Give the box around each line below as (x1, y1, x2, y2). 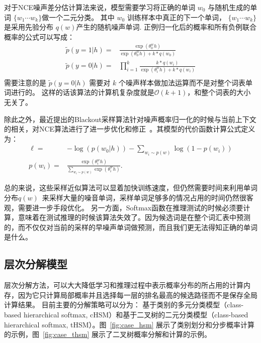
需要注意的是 (4, 77, 46, 87)
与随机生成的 (208, 2, 250, 12)
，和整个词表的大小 (187, 87, 251, 97)
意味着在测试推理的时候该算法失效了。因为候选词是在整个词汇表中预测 (18, 212, 250, 222)
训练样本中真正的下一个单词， (127, 12, 226, 22)
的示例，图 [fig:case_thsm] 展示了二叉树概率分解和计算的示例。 (4, 329, 211, 339)
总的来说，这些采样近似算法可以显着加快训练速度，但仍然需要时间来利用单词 (4, 182, 257, 193)
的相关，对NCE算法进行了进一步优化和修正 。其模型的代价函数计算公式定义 (4, 124, 255, 134)
